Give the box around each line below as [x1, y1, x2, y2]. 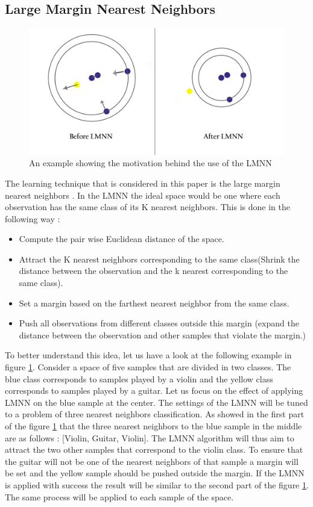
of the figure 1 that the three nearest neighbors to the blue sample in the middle [5, 420, 302, 432]
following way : [5, 212, 60, 225]
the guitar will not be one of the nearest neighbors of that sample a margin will [5, 455, 299, 467]
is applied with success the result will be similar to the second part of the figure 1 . [5, 478, 309, 491]
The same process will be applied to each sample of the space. [5, 490, 234, 503]
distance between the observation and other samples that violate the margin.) [19, 328, 306, 341]
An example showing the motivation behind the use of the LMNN [29, 157, 272, 169]
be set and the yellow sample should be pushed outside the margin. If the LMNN [5, 467, 305, 479]
